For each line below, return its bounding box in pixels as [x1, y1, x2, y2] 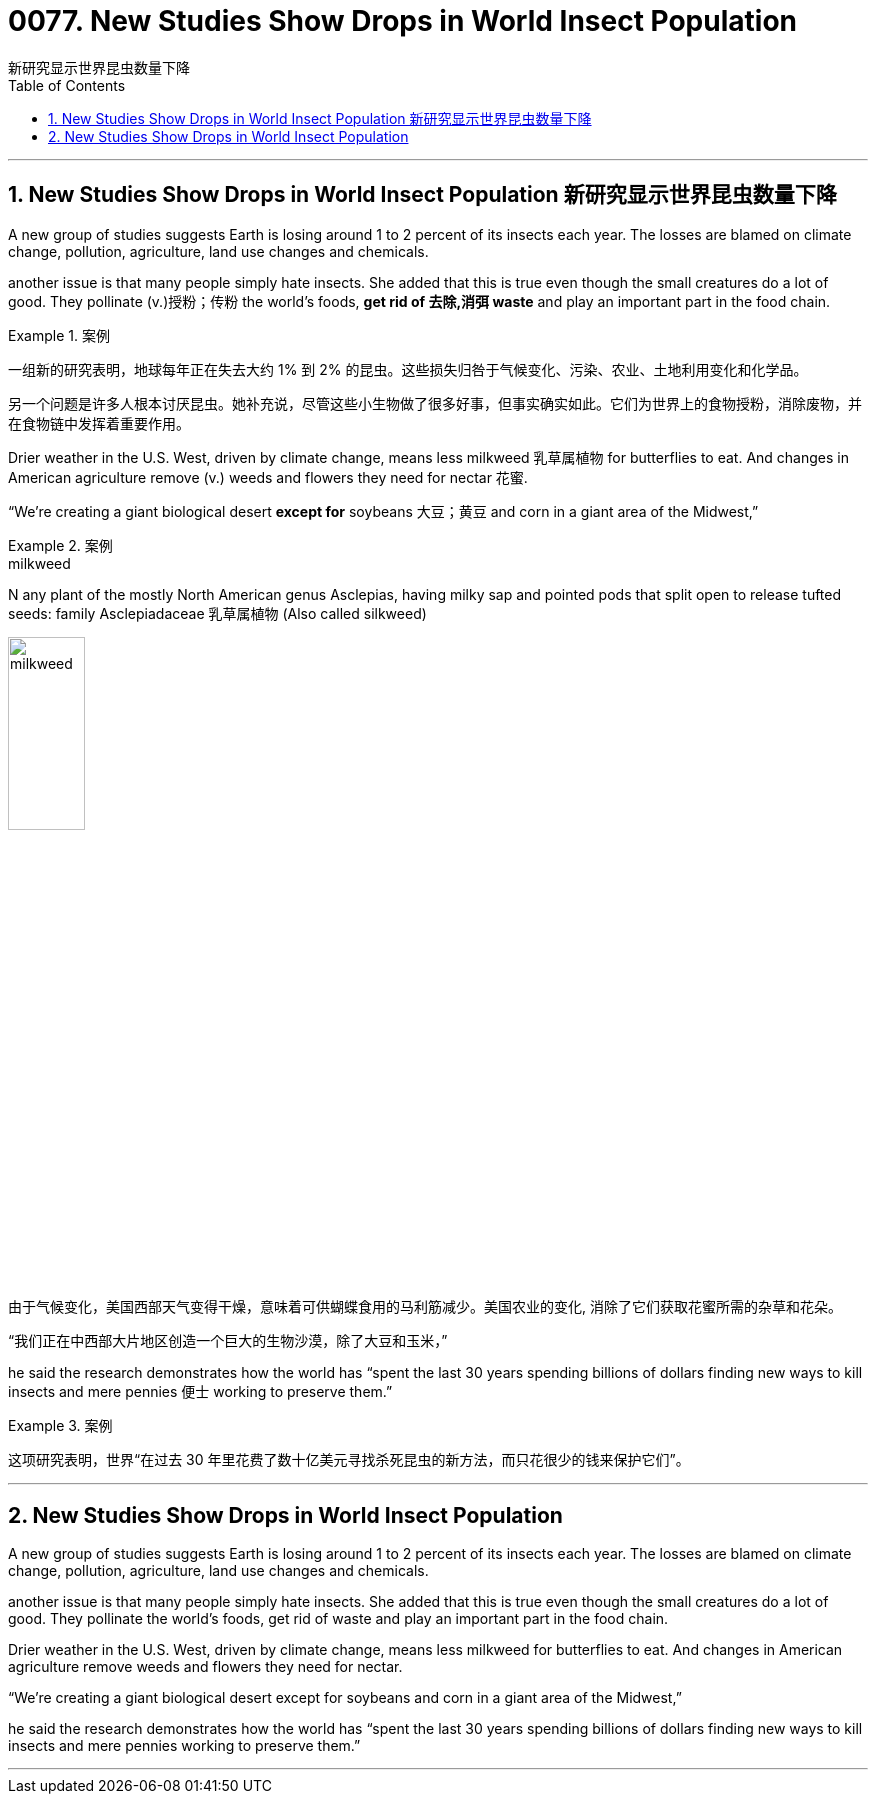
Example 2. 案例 [8, 536, 113, 554]
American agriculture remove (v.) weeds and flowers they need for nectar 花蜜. [8, 468, 528, 486]
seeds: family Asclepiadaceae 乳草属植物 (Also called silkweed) [8, 604, 427, 622]
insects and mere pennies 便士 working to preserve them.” [8, 1383, 393, 1401]
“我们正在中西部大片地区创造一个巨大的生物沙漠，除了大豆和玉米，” [8, 1332, 448, 1350]
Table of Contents [8, 76, 126, 94]
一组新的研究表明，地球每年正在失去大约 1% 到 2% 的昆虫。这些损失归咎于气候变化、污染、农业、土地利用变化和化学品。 [8, 360, 808, 378]
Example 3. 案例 [8, 1417, 113, 1435]
